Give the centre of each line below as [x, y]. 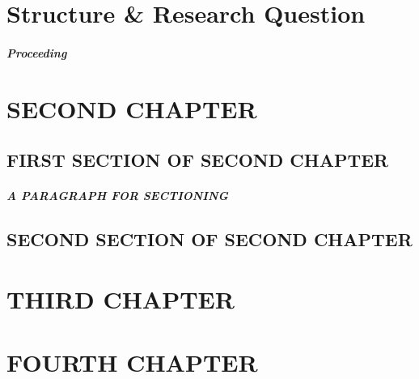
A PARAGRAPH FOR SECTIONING [117, 196]
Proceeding [37, 52]
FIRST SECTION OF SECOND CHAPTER [198, 160]
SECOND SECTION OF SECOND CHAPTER [209, 239]
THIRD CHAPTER [121, 298]
